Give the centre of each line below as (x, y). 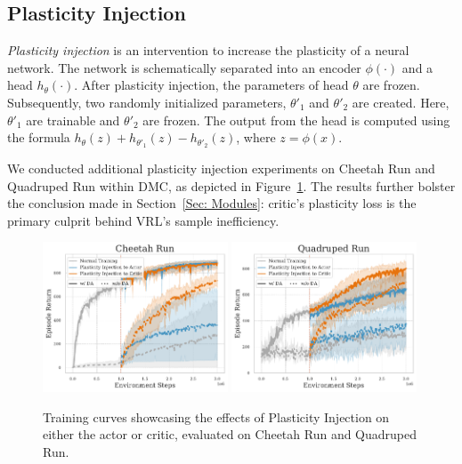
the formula (39, 137)
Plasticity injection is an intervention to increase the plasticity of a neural (208, 50)
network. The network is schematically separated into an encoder (184, 67)
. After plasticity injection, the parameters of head (211, 85)
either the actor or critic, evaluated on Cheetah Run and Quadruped (230, 434)
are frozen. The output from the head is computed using (296, 120)
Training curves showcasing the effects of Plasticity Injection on (216, 416)
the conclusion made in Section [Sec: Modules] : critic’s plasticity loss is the (212, 203)
